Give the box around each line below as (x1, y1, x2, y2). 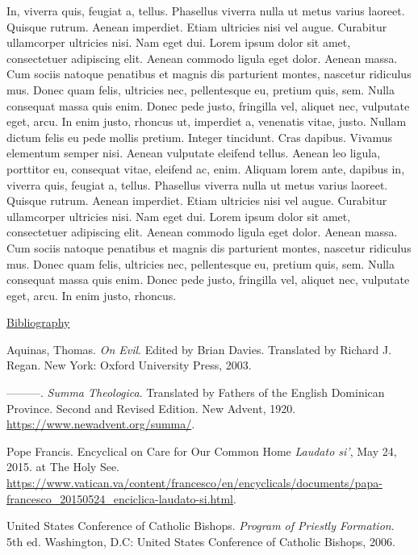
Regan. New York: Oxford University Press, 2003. (6, 357, 252, 373)
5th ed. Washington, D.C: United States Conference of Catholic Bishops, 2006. (6, 532, 395, 549)
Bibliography (6, 314, 70, 331)
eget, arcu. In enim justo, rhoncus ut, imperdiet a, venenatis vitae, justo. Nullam (6, 113, 407, 130)
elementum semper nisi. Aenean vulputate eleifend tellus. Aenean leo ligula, (6, 144, 381, 161)
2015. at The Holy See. (6, 458, 119, 475)
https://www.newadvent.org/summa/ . (6, 415, 195, 432)
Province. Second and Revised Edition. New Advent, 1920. (6, 399, 296, 416)
